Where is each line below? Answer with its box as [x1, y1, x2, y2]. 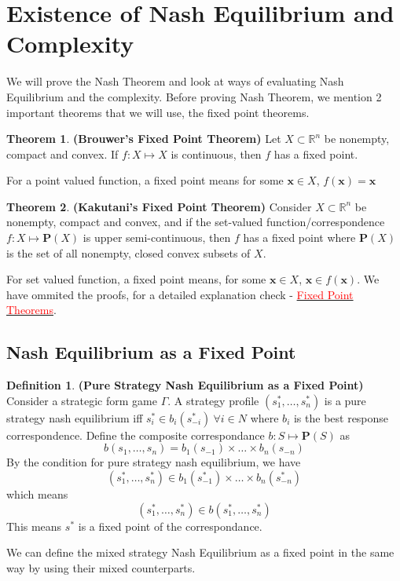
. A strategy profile [167, 392, 259, 408]
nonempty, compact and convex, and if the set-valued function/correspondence [6, 214, 385, 230]
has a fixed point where [243, 229, 356, 246]
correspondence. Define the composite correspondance [6, 426, 265, 443]
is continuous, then [171, 145, 262, 162]
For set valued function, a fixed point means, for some [6, 271, 266, 287]
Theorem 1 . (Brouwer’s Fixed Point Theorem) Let [6, 130, 281, 147]
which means [6, 486, 68, 502]
